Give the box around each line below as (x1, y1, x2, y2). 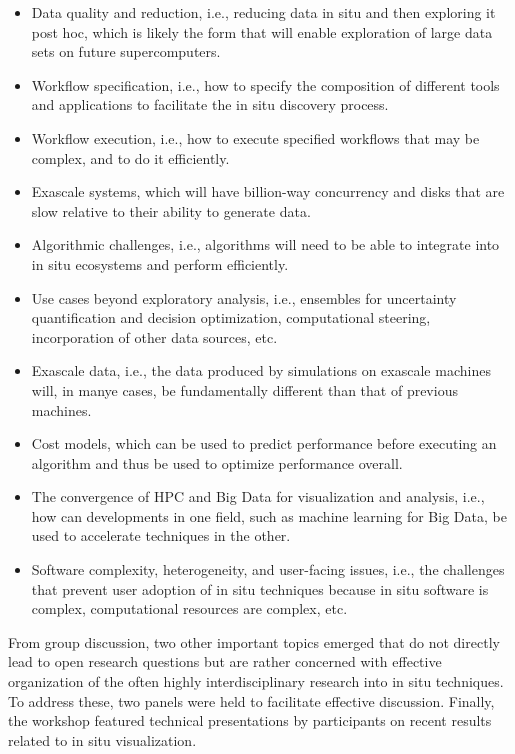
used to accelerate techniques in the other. (31, 525, 291, 546)
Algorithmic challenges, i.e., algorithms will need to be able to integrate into (31, 234, 500, 255)
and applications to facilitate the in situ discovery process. (31, 94, 389, 115)
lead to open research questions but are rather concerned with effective (8, 651, 442, 672)
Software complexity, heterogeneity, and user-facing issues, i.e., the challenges (31, 559, 505, 580)
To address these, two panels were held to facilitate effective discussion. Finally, (8, 690, 495, 711)
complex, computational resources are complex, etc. (31, 598, 348, 619)
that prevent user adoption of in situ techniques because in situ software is (31, 578, 489, 599)
